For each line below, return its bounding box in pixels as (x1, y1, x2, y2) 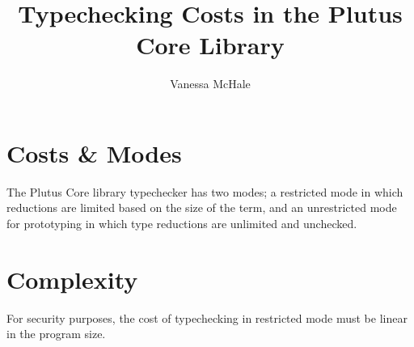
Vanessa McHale (170, 75, 251, 92)
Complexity (6, 262, 138, 295)
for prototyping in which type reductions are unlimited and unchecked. (6, 215, 357, 232)
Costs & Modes (6, 136, 182, 169)
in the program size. (6, 325, 106, 342)
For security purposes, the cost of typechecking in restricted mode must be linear (6, 309, 408, 326)
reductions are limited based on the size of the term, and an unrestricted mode (6, 199, 397, 216)
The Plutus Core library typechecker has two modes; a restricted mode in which (6, 183, 403, 200)
